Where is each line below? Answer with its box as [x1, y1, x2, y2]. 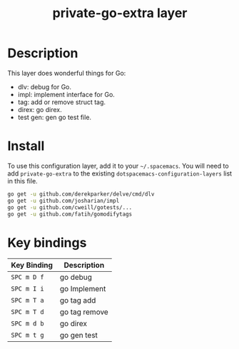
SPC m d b [11, 320, 44, 328]
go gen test [59, 330, 98, 340]
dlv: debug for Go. [17, 82, 72, 91]
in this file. [7, 176, 38, 185]
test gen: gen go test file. [17, 113, 91, 121]
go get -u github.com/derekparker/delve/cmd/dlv [7, 191, 155, 198]
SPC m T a [11, 296, 44, 305]
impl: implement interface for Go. [17, 90, 116, 98]
